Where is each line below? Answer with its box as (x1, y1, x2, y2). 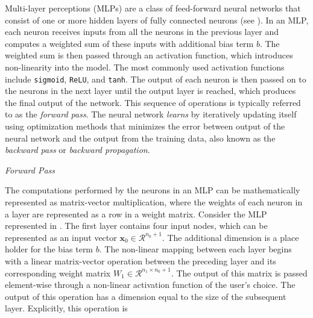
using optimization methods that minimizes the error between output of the (5, 120, 285, 132)
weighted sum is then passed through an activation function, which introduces (5, 49, 293, 61)
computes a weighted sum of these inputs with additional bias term (5, 37, 254, 49)
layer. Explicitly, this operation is (5, 302, 128, 314)
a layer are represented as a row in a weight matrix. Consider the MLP (5, 207, 267, 220)
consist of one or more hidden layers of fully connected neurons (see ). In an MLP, (5, 13, 309, 26)
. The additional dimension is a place (162, 231, 299, 243)
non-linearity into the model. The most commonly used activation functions (5, 60, 285, 73)
